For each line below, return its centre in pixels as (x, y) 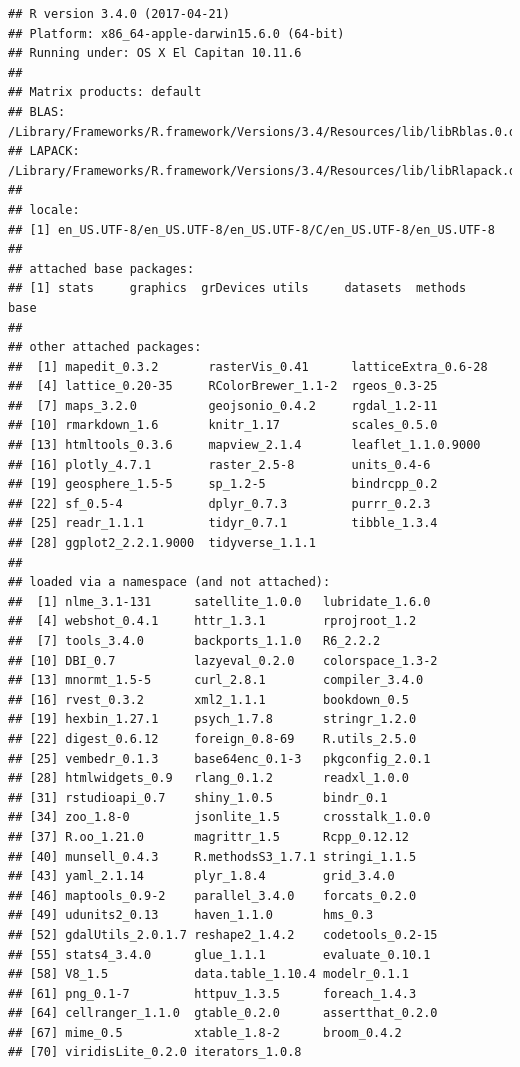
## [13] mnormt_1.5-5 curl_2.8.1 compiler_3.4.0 (216, 680)
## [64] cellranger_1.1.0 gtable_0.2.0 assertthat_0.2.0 (223, 1013)
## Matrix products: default (105, 92)
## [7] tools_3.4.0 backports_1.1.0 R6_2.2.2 (194, 641)
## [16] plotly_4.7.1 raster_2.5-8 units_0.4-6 (219, 464)
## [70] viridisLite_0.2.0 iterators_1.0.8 (155, 1052)
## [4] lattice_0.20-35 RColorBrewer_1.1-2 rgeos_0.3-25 (223, 386)
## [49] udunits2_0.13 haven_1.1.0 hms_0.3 (191, 915)
